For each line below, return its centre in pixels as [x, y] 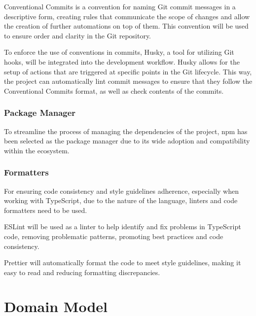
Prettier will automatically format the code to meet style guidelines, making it [123, 263]
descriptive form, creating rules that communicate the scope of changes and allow [127, 16]
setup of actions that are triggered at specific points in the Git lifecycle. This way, [128, 71]
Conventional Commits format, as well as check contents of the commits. [114, 90]
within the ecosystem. [37, 150]
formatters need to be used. [46, 210]
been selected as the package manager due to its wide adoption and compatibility [127, 141]
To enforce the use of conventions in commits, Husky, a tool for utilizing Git [119, 52]
